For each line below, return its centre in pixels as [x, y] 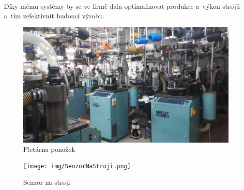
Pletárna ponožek [49, 149]
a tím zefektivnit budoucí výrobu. [54, 15]
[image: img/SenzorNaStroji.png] [77, 166]
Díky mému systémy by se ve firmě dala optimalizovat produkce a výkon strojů [122, 6]
